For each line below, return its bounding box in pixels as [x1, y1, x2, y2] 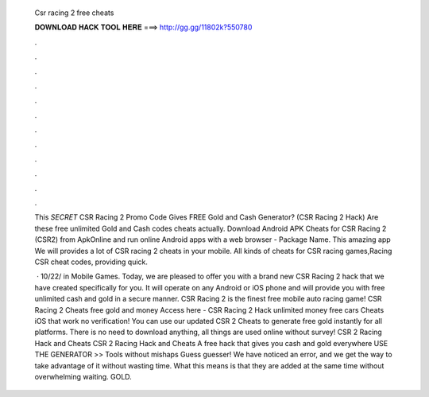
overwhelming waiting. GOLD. [34, 372, 133, 381]
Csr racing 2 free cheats [34, 8, 114, 18]
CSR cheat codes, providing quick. [34, 257, 149, 267]
